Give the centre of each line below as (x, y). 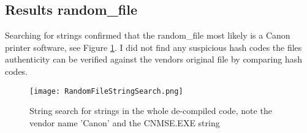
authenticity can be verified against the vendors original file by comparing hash (153, 59)
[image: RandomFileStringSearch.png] (106, 91)
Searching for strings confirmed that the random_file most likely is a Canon (148, 35)
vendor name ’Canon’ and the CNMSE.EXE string (125, 122)
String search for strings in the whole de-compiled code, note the (151, 111)
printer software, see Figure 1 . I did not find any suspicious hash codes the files (153, 47)
